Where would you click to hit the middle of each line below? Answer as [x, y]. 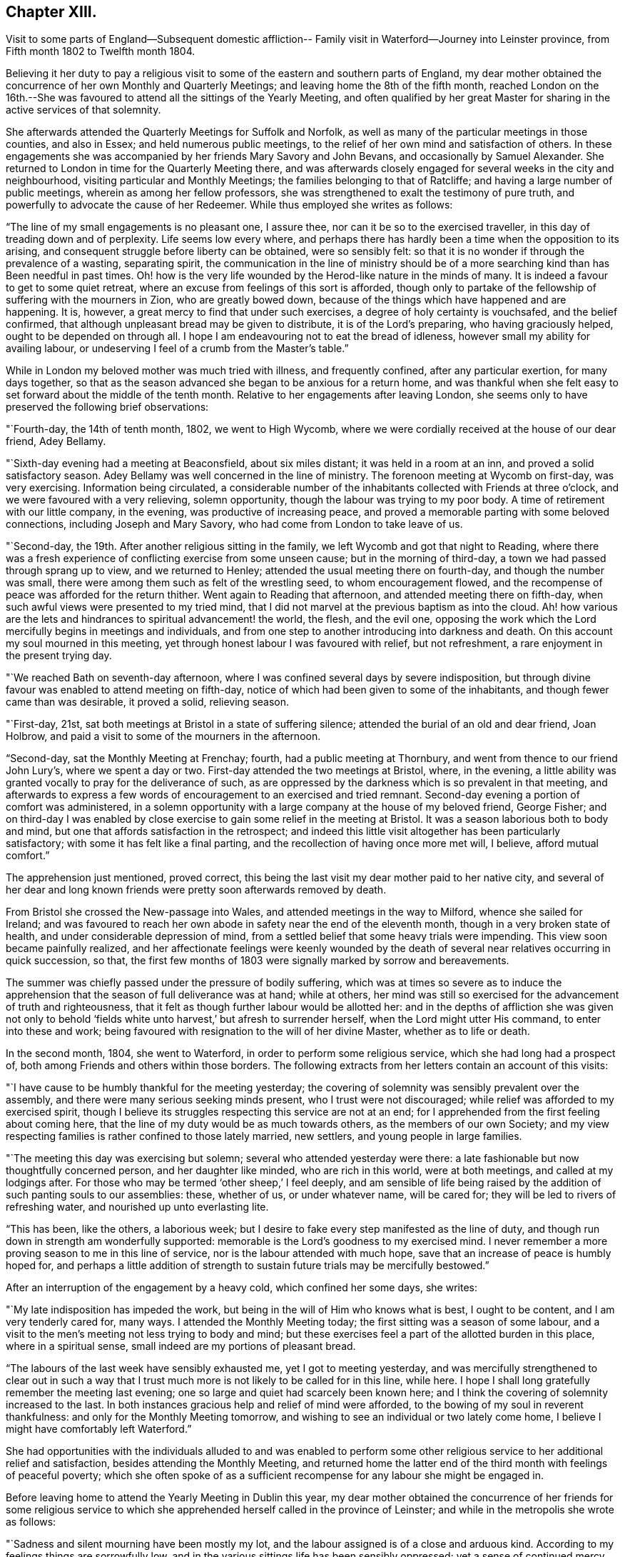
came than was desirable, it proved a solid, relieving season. [148, 702]
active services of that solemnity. [83, 110]
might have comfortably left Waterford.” [99, 1429]
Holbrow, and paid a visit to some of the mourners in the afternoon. [163, 736]
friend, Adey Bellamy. [56, 441]
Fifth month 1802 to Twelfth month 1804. [101, 51]
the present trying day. [59, 656]
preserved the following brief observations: [107, 407]
